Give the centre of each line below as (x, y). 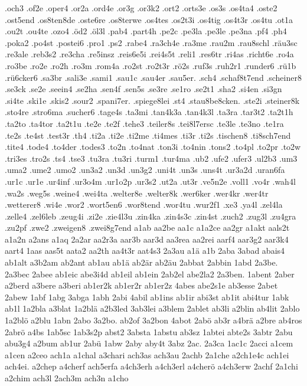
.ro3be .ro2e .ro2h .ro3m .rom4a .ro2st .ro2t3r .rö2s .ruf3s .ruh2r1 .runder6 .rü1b (151, 65)
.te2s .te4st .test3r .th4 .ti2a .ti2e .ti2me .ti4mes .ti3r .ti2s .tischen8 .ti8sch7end (148, 135)
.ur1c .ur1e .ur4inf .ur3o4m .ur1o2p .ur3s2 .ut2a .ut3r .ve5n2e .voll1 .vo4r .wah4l (150, 181)
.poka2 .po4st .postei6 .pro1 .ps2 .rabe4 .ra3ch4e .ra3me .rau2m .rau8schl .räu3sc (151, 42)
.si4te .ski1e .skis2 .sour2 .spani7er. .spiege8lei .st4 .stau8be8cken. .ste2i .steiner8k (152, 100)
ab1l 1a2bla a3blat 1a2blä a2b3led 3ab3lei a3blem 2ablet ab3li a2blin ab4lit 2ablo (152, 308)
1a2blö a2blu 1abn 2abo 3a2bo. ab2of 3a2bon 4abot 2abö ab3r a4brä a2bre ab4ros (153, 320)
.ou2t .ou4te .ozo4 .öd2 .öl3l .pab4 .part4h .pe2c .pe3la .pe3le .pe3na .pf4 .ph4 (146, 31)
